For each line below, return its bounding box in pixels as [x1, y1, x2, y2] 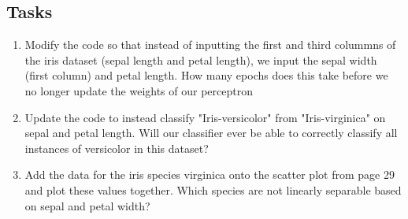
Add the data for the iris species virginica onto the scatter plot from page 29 [24, 166, 395, 183]
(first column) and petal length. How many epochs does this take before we [24, 67, 388, 84]
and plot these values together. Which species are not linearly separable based [24, 181, 402, 198]
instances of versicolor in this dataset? [24, 139, 209, 156]
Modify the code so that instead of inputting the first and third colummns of [24, 36, 396, 53]
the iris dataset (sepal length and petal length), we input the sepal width [24, 51, 377, 68]
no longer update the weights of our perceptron [24, 82, 253, 98]
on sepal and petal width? [24, 197, 150, 213]
